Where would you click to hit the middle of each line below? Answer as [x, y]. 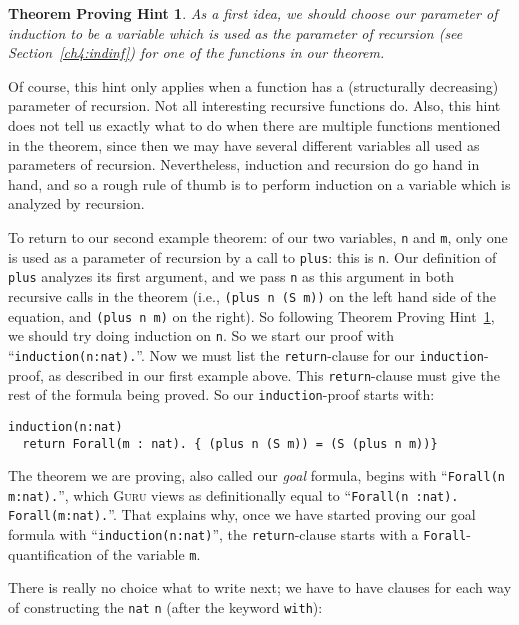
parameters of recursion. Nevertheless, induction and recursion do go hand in [244, 164]
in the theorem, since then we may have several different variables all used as [244, 144]
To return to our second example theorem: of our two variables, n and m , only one [258, 236]
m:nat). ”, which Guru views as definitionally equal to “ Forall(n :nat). [233, 494]
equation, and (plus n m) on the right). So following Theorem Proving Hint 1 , [251, 315]
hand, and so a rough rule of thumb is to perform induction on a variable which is [259, 183]
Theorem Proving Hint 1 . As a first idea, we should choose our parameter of [253, 13]
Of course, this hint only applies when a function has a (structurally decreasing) [253, 85]
